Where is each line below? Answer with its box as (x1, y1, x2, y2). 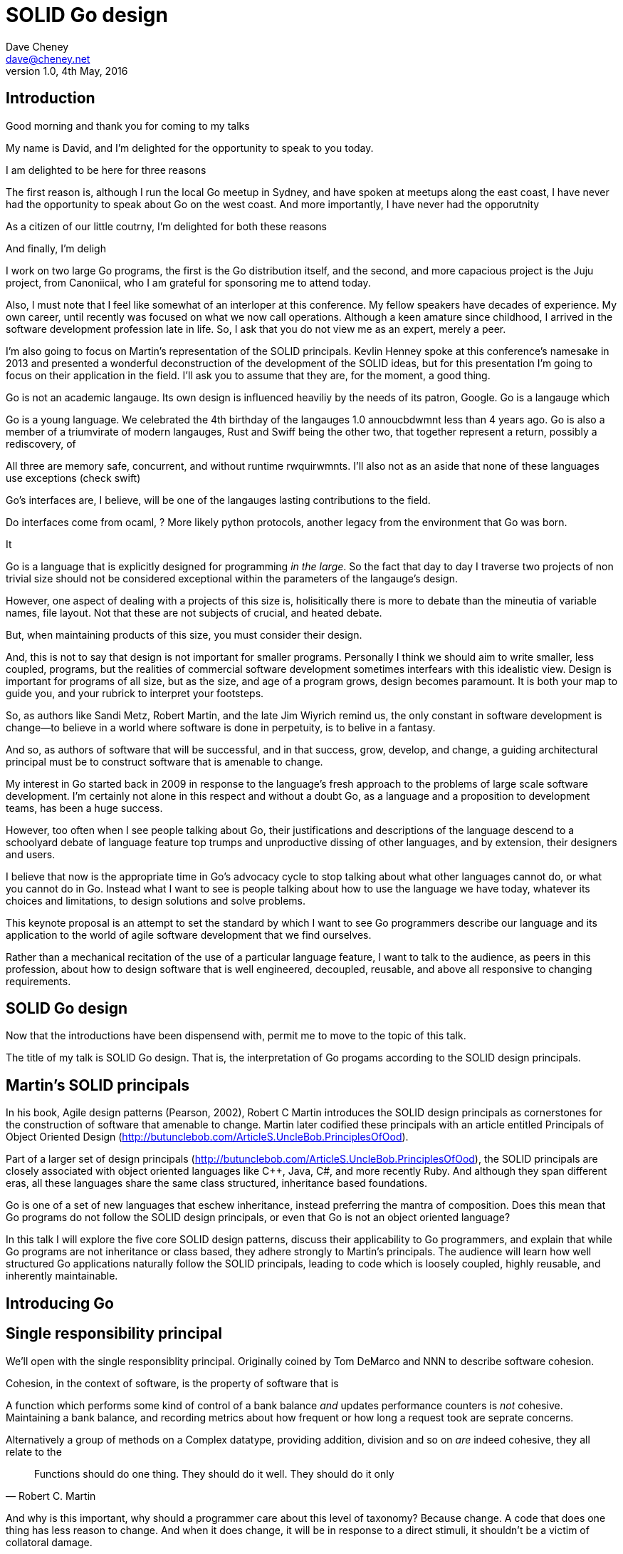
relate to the (6, 1445, 62, 1458)
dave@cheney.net (6, 52, 90, 65)
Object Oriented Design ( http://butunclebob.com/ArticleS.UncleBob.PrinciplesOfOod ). (6, 1131, 409, 1143)
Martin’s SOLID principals (6, 1076, 190, 1094)
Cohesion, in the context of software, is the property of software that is (6, 1377, 339, 1389)
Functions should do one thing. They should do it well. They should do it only (34, 1467, 394, 1480)
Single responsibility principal (6, 1324, 223, 1343)
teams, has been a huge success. (6, 801, 163, 814)
